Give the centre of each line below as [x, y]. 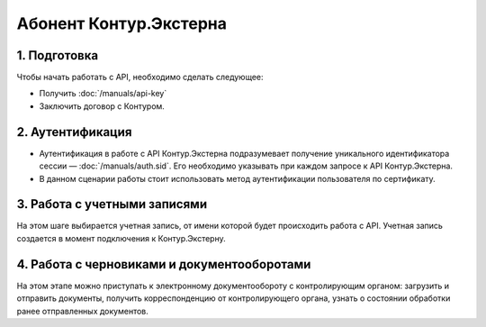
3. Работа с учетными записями [112, 204]
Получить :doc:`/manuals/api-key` [103, 94]
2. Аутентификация [74, 132]
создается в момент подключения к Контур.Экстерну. [121, 238]
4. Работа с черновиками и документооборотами [164, 264]
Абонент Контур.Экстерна [121, 23]
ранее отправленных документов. [82, 311]
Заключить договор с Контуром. [102, 106]
